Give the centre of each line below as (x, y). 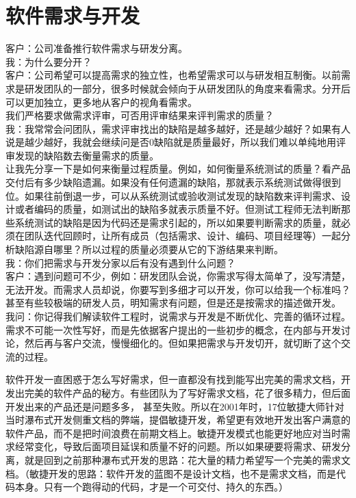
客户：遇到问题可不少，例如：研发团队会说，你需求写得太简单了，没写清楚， (178, 276)
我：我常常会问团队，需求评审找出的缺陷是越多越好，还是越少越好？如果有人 (178, 128)
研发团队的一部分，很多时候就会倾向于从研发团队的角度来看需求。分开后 (187, 88)
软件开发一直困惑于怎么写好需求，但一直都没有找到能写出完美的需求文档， (173, 379)
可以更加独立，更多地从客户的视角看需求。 (101, 102)
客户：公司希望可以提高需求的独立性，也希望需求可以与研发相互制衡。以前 (173, 75)
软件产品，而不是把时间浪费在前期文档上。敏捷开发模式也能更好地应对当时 (173, 433)
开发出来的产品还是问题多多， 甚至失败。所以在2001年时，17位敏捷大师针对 (175, 406)
